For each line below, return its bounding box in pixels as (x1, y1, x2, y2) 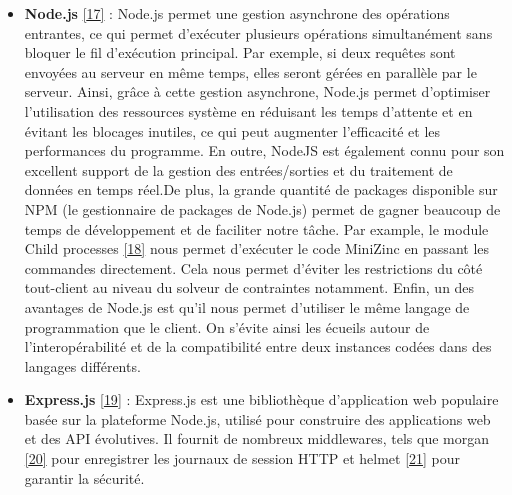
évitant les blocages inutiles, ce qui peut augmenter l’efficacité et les (24, 120, 441, 141)
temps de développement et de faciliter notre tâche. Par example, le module (24, 218, 489, 239)
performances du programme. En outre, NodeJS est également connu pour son (24, 140, 505, 161)
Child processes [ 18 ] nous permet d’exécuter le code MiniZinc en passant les (24, 238, 490, 259)
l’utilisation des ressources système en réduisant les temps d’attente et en (24, 100, 473, 121)
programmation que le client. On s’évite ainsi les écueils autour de (24, 316, 430, 337)
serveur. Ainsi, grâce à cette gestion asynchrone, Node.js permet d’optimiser (24, 81, 491, 102)
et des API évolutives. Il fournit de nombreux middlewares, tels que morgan (24, 428, 489, 449)
